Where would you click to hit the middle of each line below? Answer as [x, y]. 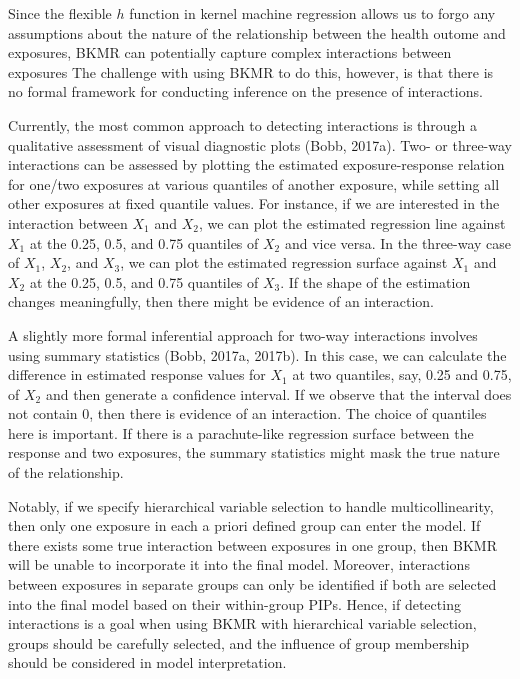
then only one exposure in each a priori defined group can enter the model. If [244, 525]
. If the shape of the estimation [375, 281]
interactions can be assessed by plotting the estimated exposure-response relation [256, 164]
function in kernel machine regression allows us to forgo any [312, 13]
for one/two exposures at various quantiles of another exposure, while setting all [254, 183]
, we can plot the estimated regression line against [352, 222]
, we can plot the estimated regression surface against [284, 262]
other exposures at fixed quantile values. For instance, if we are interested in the [254, 203]
